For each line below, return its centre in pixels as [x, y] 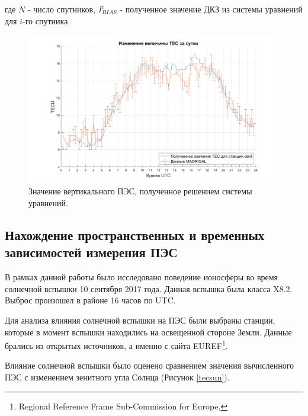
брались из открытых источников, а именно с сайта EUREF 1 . [116, 345]
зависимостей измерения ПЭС [91, 252]
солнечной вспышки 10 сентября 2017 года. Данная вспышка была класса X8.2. [149, 288]
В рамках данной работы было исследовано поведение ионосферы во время [142, 277]
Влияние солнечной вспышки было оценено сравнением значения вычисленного [150, 365]
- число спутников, [62, 9]
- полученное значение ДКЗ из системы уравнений [211, 9]
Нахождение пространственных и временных [135, 235]
